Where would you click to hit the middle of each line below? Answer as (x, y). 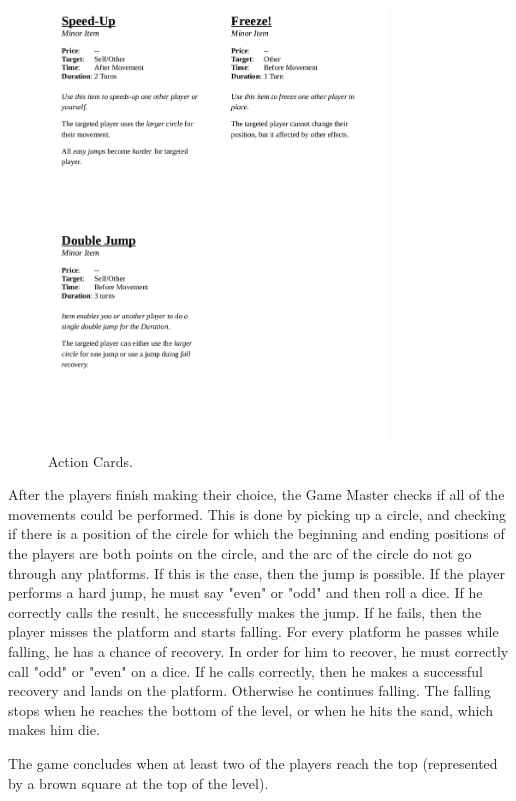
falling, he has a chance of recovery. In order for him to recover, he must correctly (258, 651)
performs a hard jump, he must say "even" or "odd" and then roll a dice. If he (245, 592)
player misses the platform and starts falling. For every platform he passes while (253, 631)
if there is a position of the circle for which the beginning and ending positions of (256, 533)
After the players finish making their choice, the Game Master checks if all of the (256, 494)
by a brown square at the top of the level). (138, 782)
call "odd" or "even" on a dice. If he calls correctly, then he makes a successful (245, 670)
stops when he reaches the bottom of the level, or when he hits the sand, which (250, 709)
